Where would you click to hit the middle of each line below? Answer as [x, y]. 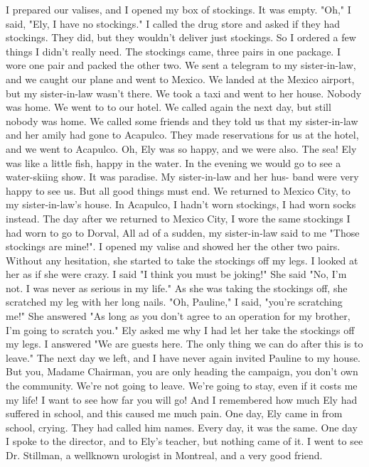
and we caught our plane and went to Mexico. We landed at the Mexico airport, [180, 79]
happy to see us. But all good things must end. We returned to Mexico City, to [178, 190]
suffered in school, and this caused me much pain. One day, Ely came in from [174, 413]
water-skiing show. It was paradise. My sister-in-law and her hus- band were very [182, 177]
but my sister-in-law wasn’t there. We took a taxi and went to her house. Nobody [184, 93]
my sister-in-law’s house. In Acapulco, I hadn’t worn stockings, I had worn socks [181, 204]
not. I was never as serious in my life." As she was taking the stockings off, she [177, 288]
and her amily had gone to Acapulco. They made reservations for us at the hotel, [182, 135]
